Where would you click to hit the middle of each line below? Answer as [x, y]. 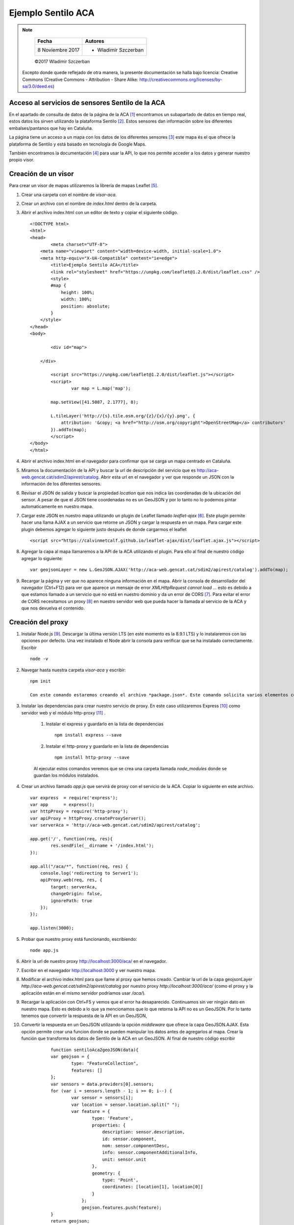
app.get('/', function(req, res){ [71, 839]
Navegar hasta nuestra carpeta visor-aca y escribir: [73, 670]
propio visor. [22, 160]
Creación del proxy [39, 622]
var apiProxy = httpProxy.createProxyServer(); [88, 818]
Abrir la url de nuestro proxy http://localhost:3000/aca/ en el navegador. [94, 961]
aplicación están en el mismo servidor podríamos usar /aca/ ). [83, 993]
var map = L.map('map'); [101, 389]
